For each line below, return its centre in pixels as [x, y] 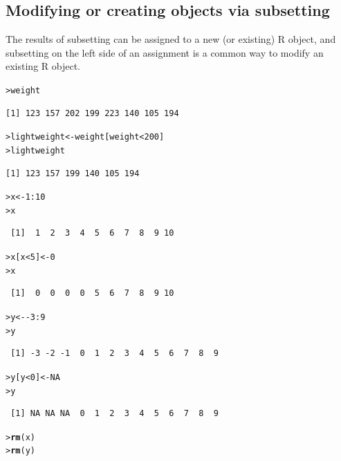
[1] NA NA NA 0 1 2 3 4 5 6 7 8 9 [114, 414]
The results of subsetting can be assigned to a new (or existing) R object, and [171, 39]
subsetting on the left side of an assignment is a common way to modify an [165, 52]
